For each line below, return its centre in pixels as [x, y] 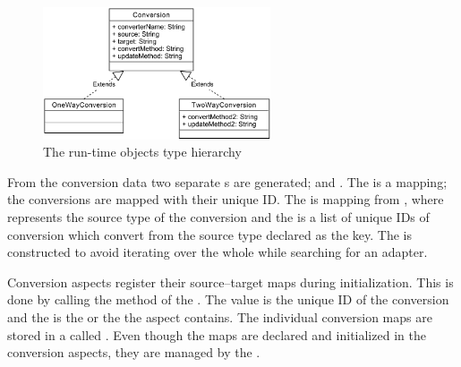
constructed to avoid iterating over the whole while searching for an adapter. [218, 252]
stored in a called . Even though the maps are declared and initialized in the [217, 334]
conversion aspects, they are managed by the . [134, 352]
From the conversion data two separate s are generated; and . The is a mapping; [227, 181]
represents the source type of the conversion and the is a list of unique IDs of [218, 217]
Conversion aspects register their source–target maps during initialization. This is [230, 282]
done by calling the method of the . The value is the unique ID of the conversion [228, 299]
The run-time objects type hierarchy [142, 152]
